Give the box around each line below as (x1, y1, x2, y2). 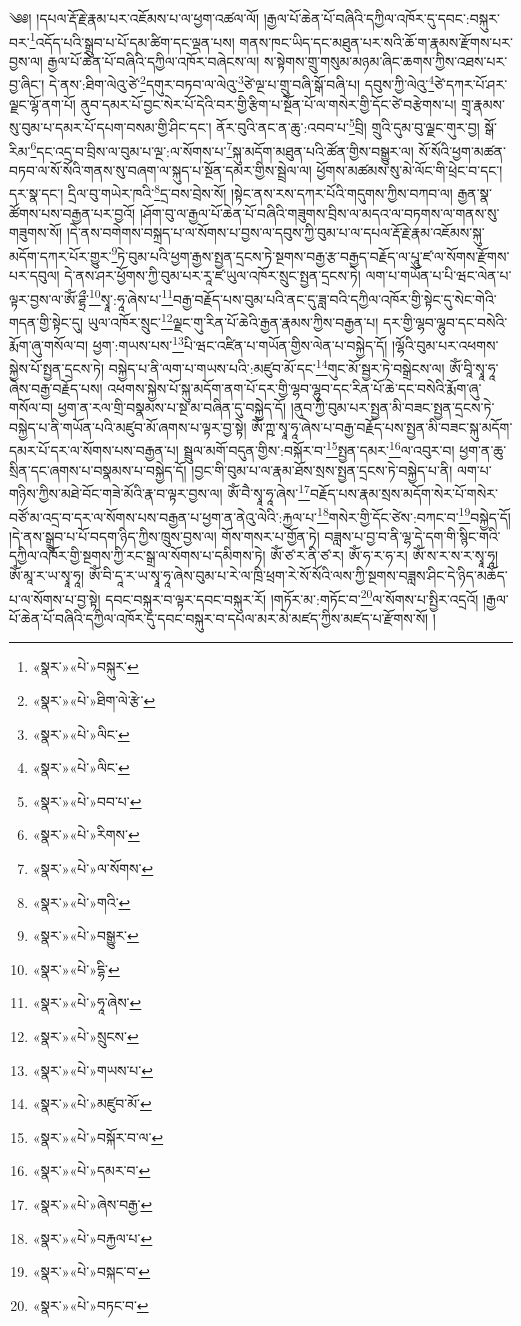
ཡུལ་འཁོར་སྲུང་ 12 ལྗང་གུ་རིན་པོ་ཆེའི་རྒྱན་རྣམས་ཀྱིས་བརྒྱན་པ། (87, 308, 379, 332)
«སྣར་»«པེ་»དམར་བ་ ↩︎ (32, 1160, 151, 1181)
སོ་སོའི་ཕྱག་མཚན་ (418, 140, 506, 161)
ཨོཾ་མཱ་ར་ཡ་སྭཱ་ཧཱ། (9, 564, 85, 585)
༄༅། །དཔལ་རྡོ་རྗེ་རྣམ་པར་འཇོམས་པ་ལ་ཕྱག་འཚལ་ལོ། (9, 8, 260, 28)
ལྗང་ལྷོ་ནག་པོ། (9, 93, 76, 114)
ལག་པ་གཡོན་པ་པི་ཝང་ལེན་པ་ (365, 265, 512, 286)
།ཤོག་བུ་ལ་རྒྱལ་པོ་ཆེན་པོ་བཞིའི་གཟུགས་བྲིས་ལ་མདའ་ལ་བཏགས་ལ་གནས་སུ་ (139, 202, 500, 223)
